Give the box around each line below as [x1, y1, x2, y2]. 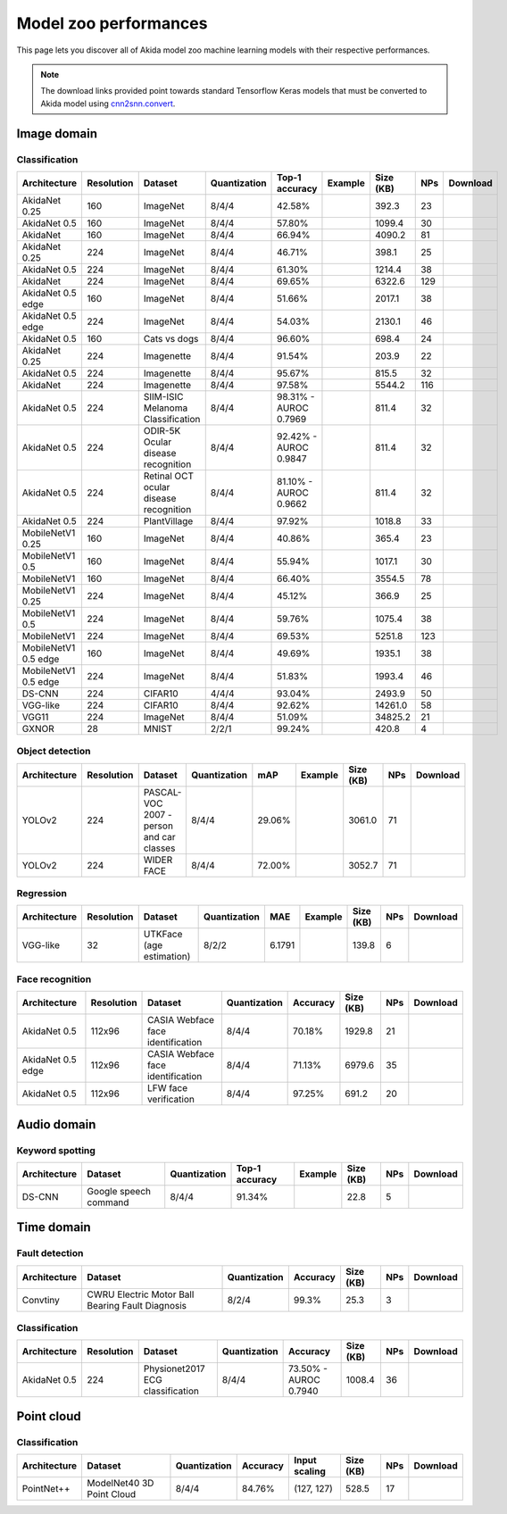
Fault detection [16, 1247, 84, 1260]
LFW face [147, 1082, 188, 1094]
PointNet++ [21, 1483, 71, 1495]
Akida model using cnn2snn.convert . [40, 98, 176, 109]
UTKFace [143, 928, 183, 941]
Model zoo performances [16, 13, 208, 33]
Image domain [16, 126, 98, 141]
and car [143, 830, 176, 843]
